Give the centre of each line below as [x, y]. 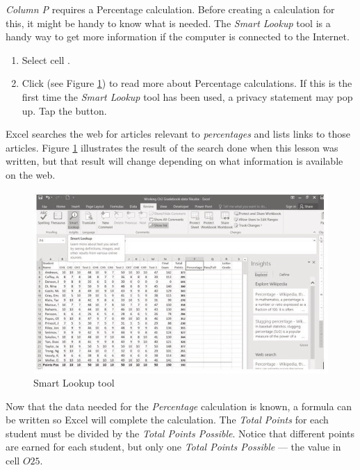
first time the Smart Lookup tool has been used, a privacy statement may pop [187, 96]
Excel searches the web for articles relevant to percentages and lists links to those [178, 134]
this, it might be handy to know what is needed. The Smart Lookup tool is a [168, 23]
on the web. [31, 174]
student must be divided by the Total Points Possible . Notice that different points [180, 433]
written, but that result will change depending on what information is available [174, 161]
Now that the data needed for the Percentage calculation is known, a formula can [179, 406]
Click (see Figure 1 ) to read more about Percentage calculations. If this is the [187, 83]
